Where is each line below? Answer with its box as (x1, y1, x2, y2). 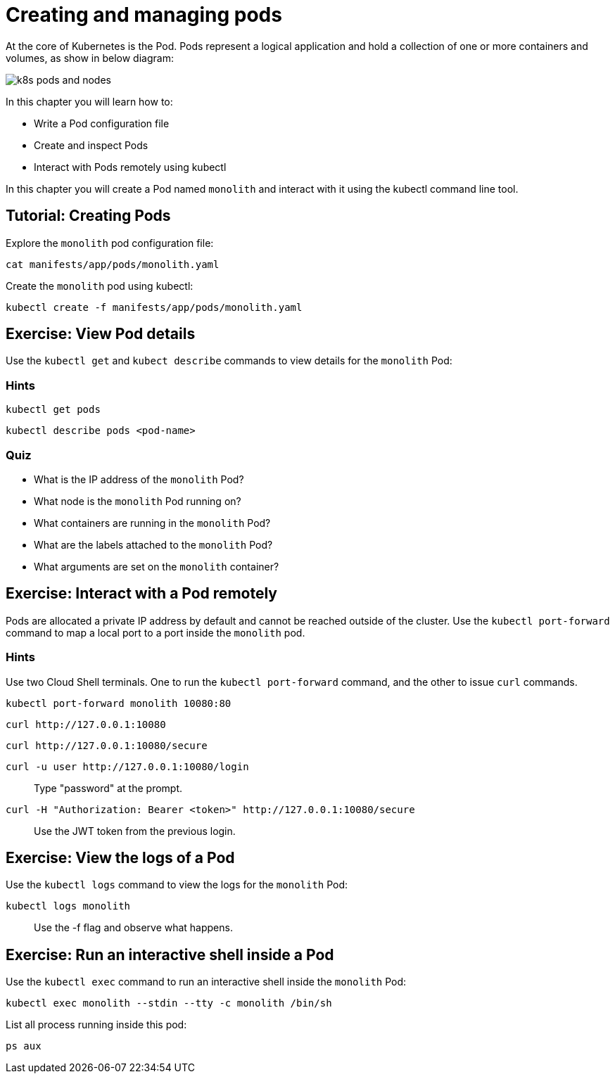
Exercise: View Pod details (6, 325, 196, 343)
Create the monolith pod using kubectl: (6, 279, 194, 292)
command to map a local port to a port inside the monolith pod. (6, 626, 305, 639)
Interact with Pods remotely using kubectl (34, 160, 227, 173)
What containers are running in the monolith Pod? (34, 516, 271, 529)
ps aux (6, 1040, 42, 1052)
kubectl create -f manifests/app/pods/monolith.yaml (6, 301, 303, 313)
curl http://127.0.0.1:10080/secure (6, 739, 208, 751)
